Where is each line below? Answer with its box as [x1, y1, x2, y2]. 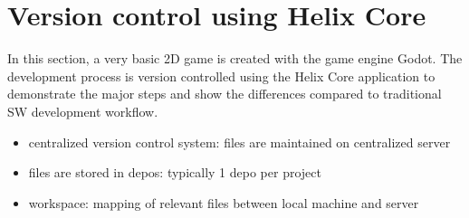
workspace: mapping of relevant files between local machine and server [28, 193, 419, 212]
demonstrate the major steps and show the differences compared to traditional [7, 84, 442, 103]
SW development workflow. [7, 101, 158, 120]
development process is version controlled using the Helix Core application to [7, 66, 435, 85]
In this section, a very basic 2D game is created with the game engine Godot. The [7, 49, 463, 68]
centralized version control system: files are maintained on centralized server [28, 132, 451, 151]
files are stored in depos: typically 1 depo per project [28, 163, 321, 182]
